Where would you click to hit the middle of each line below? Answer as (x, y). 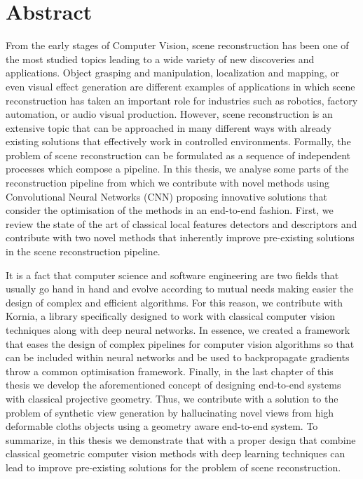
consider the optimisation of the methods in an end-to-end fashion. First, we (170, 210)
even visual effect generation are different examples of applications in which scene (180, 86)
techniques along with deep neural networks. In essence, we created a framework (178, 330)
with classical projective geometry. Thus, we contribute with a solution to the (172, 398)
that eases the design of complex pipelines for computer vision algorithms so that (180, 343)
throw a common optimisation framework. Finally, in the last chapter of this (170, 371)
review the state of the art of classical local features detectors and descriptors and (181, 223)
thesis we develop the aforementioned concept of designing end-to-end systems (173, 385)
